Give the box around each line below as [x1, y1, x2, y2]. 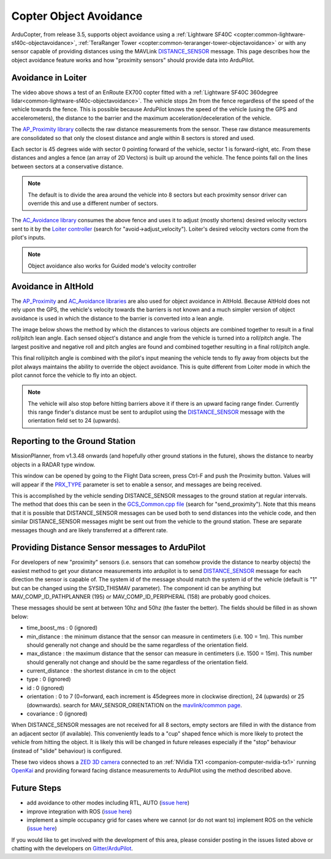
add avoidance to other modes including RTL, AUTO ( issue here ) [26, 799, 190, 807]
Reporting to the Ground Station [11, 436, 136, 446]
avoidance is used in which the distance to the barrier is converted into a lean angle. [11, 314, 224, 322]
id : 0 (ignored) [26, 684, 64, 691]
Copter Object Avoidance [11, 9, 143, 23]
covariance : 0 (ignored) [26, 710, 88, 718]
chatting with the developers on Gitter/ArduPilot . [11, 845, 133, 852]
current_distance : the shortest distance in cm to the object [26, 667, 176, 675]
